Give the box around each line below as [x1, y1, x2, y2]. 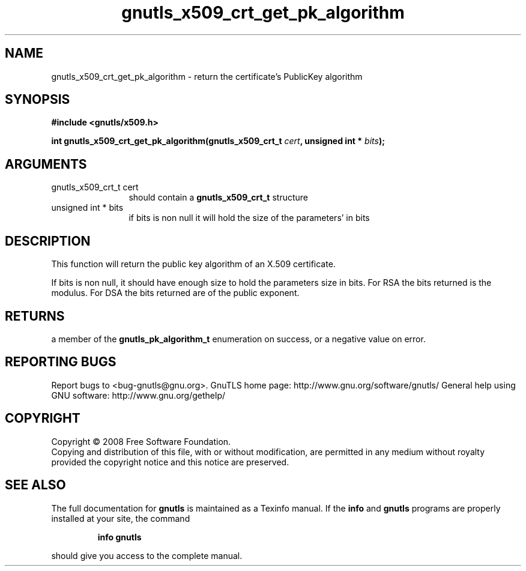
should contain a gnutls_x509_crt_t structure [128, 192, 308, 203]
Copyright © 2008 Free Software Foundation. [51, 436, 231, 447]
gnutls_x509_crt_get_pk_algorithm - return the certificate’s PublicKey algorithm [51, 71, 363, 82]
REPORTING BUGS [5, 354, 116, 370]
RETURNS [5, 308, 65, 324]
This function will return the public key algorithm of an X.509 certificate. [51, 259, 336, 270]
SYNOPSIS [5, 92, 70, 107]
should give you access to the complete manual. [51, 550, 243, 561]
